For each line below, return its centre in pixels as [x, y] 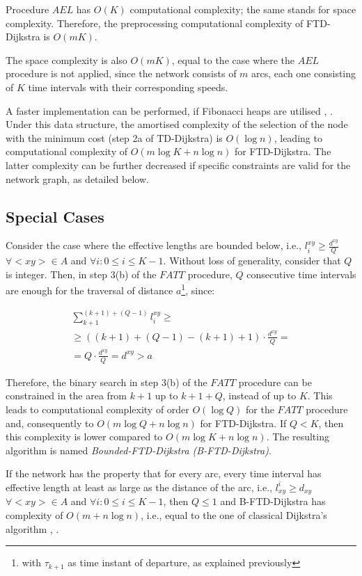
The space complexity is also [66, 59]
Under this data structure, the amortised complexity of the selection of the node [177, 124]
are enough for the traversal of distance [89, 290]
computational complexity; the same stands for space [243, 9]
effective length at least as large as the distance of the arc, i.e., [139, 487]
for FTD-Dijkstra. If [243, 423]
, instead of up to [259, 395]
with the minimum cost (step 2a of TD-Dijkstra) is [114, 137]
